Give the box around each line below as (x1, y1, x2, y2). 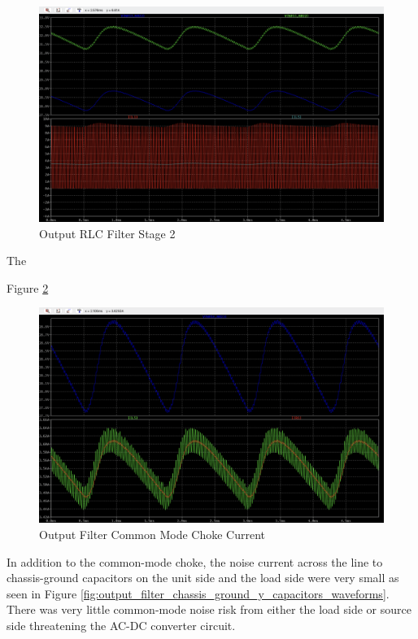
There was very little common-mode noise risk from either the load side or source (7, 601, 411, 618)
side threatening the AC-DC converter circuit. (7, 616, 236, 633)
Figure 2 (7, 279, 49, 296)
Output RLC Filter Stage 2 (39, 224, 176, 241)
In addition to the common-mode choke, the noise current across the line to (7, 553, 383, 570)
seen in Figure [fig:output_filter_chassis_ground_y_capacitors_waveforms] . (7, 585, 390, 602)
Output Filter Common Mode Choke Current (39, 525, 265, 542)
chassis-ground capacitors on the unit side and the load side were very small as (7, 569, 399, 586)
